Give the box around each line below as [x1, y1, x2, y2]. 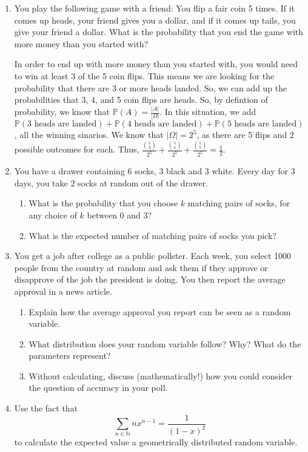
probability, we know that [14, 105, 110, 118]
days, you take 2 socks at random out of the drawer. [14, 176, 209, 189]
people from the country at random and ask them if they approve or [14, 261, 268, 273]
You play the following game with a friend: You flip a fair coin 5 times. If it [14, 2, 295, 14]
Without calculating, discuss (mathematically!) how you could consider [28, 369, 293, 382]
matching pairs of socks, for [187, 197, 290, 209]
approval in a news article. [14, 284, 112, 297]
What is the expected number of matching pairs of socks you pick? [28, 229, 276, 241]
